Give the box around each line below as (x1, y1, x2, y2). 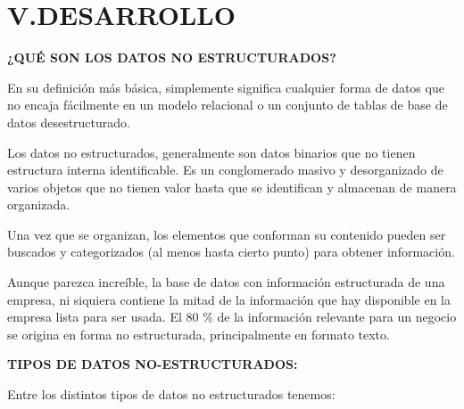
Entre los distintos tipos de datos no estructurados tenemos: (7, 385, 336, 404)
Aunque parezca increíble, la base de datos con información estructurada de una (7, 273, 445, 291)
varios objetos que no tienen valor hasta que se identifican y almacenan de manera (7, 177, 457, 196)
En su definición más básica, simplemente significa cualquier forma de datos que (7, 78, 444, 96)
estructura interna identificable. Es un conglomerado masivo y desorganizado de (7, 160, 443, 179)
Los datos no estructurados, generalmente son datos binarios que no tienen (7, 143, 416, 161)
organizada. (7, 195, 70, 214)
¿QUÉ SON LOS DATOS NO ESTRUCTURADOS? (7, 48, 336, 67)
